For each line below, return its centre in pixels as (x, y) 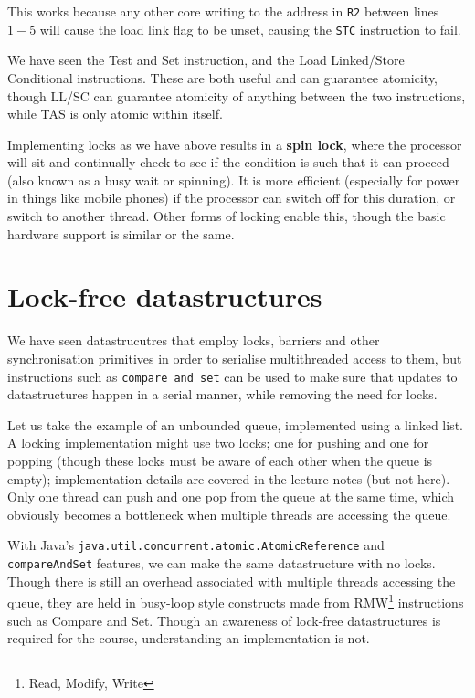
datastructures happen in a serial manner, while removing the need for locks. (222, 394)
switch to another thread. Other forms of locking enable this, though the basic (227, 216)
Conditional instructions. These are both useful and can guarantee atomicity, (223, 77)
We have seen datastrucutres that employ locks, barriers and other (194, 340)
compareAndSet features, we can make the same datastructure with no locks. (222, 563)
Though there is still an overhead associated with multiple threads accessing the (232, 581)
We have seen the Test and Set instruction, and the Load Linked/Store (206, 60)
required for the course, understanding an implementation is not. (189, 638)
